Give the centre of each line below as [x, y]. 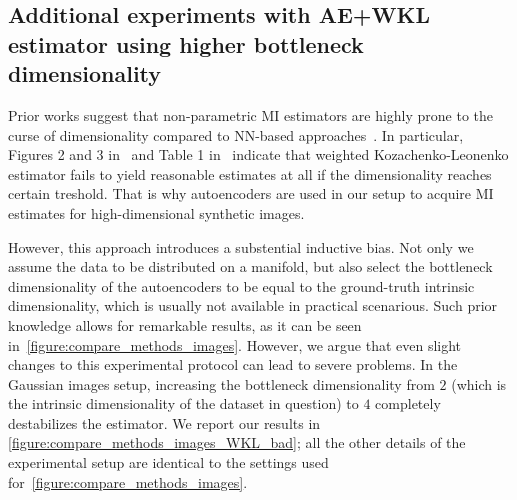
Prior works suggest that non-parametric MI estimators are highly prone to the [251, 114]
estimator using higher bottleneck [186, 43]
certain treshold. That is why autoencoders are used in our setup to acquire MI [251, 193]
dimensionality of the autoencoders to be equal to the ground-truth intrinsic [241, 285]
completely [408, 403]
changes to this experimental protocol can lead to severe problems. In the [233, 364]
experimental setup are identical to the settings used [168, 462]
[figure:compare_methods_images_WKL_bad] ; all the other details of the [237, 442]
